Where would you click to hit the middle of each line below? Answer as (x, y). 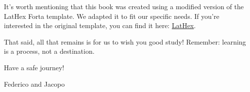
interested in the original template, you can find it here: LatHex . (100, 25)
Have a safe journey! (34, 67)
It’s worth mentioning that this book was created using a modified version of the (124, 6)
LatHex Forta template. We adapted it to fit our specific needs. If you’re (112, 16)
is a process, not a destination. (49, 51)
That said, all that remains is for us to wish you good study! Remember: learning (125, 41)
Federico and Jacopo (34, 84)
